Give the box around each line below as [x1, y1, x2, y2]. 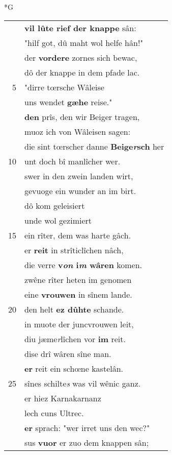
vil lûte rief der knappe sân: [24, 21, 136, 34]
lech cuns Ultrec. [24, 406, 84, 419]
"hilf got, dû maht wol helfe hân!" [24, 36, 144, 49]
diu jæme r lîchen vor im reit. [24, 332, 126, 345]
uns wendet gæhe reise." [24, 95, 112, 108]
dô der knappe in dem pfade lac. [24, 66, 140, 78]
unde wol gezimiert [24, 214, 92, 226]
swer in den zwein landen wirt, [24, 170, 133, 182]
